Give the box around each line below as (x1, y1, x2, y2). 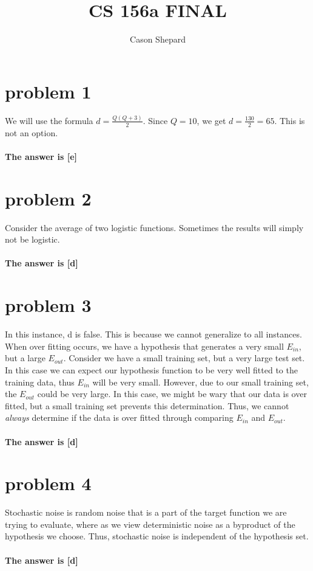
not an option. (5, 126, 58, 139)
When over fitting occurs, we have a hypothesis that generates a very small (5, 339, 284, 352)
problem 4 (5, 471, 92, 496)
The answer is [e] (5, 150, 78, 162)
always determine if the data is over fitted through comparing (5, 411, 234, 424)
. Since (143, 114, 168, 126)
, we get (197, 114, 226, 126)
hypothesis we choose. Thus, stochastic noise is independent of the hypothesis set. (5, 530, 309, 542)
